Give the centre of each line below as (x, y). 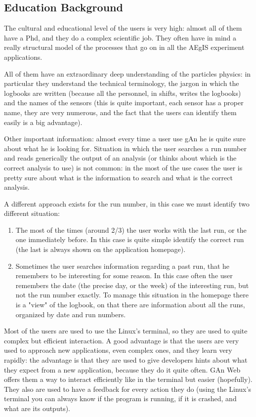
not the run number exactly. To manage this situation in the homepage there (132, 295)
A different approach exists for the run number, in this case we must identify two (127, 203)
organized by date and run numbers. (71, 314)
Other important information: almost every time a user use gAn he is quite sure (125, 139)
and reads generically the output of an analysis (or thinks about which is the (120, 158)
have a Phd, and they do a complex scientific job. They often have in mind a (120, 37)
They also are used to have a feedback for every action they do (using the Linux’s (128, 389)
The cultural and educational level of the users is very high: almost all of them (123, 28)
